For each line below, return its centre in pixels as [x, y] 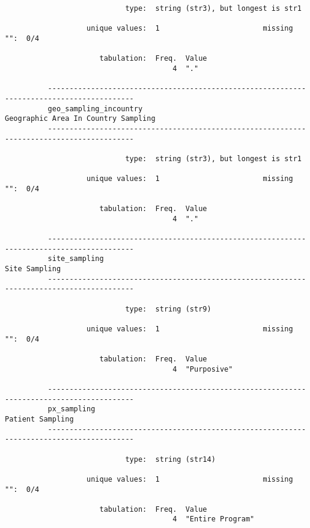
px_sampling [71, 409]
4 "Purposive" [203, 369]
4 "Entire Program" [214, 519]
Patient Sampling [39, 419]
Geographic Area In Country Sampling [80, 119]
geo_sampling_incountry [95, 109]
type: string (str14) [170, 459]
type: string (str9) [168, 309]
